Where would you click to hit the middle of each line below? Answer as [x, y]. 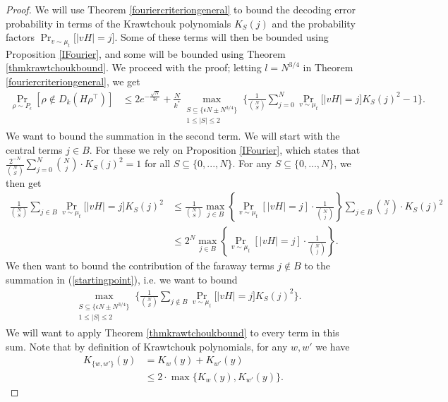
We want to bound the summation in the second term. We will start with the [173, 135]
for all [157, 163]
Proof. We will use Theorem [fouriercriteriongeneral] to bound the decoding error [181, 9]
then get [24, 182]
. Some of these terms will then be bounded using [222, 37]
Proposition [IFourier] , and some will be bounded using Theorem [146, 53]
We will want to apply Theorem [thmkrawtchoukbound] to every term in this [172, 333]
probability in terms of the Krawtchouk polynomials [119, 23]
